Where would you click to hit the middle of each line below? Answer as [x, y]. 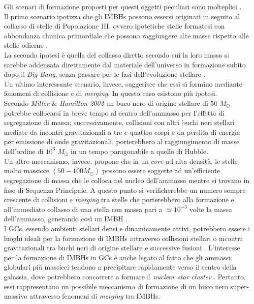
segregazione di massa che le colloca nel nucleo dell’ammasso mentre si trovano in [127, 180]
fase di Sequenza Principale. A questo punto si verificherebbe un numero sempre [125, 190]
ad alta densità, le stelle [202, 161]
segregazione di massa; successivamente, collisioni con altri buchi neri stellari [119, 122]
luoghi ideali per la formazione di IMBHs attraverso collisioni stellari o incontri [123, 238]
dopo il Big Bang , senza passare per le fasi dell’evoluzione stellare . [105, 74]
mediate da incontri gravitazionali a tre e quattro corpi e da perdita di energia [122, 132]
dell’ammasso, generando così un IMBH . [66, 219]
